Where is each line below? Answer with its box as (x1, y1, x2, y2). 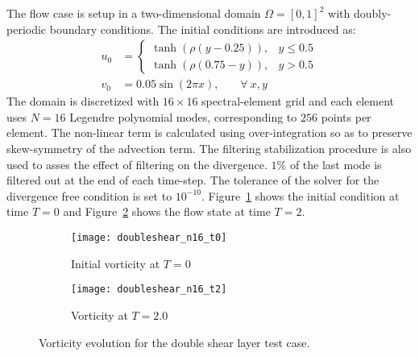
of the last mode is (289, 155, 382, 172)
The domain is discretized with (6, 93, 160, 110)
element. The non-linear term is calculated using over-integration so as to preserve (6, 124, 413, 141)
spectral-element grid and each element (201, 93, 394, 110)
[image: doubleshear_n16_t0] (71, 232, 227, 243)
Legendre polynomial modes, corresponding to (69, 108, 297, 125)
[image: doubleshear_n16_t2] (71, 284, 227, 296)
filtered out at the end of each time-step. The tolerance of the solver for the (6, 172, 380, 188)
